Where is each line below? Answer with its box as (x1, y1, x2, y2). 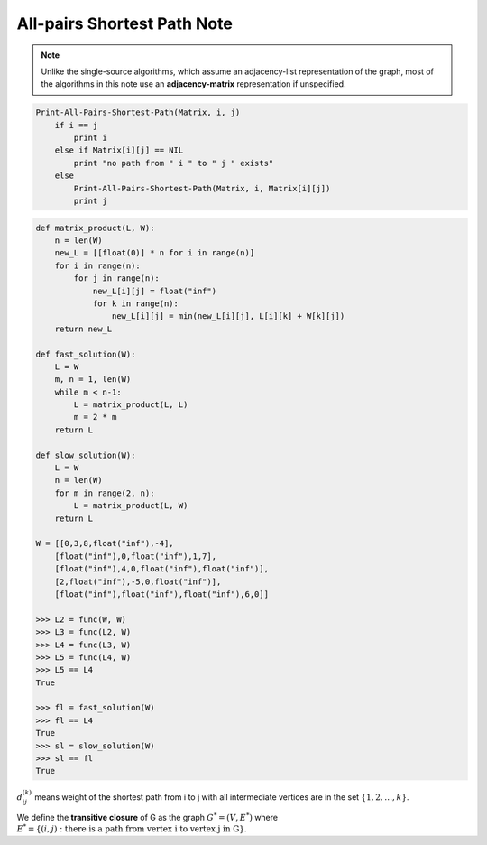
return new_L (54, 323, 113, 334)
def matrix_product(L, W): (35, 222, 155, 233)
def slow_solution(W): (35, 450, 136, 460)
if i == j (54, 120, 98, 130)
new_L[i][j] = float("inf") (92, 285, 216, 296)
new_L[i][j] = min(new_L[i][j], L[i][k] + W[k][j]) (111, 311, 345, 321)
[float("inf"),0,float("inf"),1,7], (54, 551, 216, 562)
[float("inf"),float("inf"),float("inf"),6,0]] (54, 589, 270, 599)
